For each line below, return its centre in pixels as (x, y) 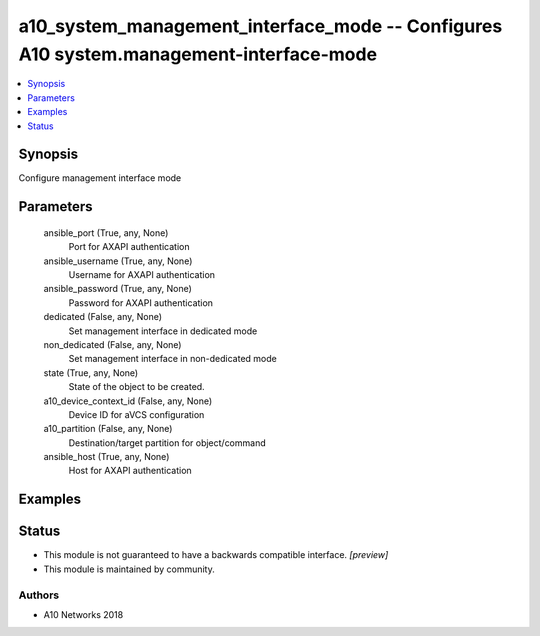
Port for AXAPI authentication (129, 247)
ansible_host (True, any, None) (106, 457)
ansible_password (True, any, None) (117, 289)
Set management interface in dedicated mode (163, 331)
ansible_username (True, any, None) (118, 261)
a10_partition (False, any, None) (108, 429)
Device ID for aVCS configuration (136, 414)
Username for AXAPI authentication (141, 274)
